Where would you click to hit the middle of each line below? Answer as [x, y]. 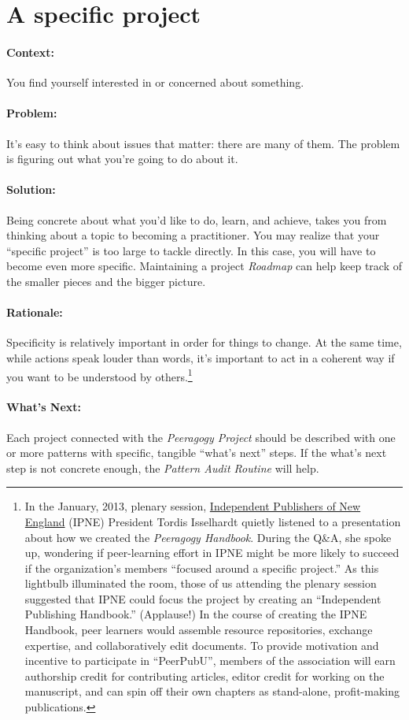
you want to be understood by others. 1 [99, 375]
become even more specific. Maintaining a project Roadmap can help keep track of [204, 266]
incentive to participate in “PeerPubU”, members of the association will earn [210, 661]
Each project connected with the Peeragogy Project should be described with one [201, 437]
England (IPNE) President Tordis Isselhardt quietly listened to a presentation [213, 521]
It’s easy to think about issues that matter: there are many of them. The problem [203, 143]
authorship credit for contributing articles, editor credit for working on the [204, 675]
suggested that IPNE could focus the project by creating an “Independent [203, 598]
